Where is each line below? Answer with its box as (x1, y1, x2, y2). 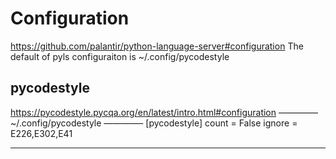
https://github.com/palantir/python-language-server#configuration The (10, 40, 304, 52)
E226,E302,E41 (10, 127, 73, 139)
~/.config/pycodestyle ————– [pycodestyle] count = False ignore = (10, 117, 298, 129)
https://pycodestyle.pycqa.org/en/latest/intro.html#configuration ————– (10, 106, 318, 118)
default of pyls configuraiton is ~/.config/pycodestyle (10, 50, 230, 62)
